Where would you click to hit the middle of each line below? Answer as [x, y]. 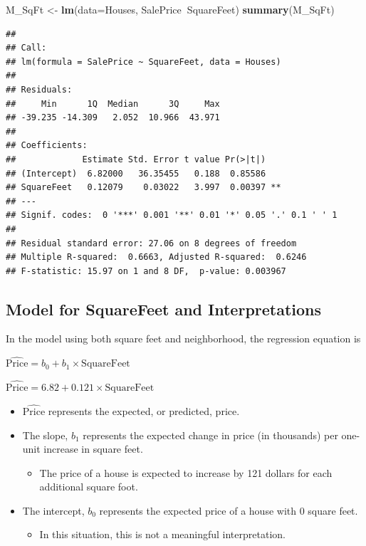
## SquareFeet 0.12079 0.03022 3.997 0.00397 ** [143, 188]
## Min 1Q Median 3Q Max [113, 104]
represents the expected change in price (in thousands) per [210, 435]
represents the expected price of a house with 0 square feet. [229, 510]
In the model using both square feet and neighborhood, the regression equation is [183, 338]
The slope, [45, 435]
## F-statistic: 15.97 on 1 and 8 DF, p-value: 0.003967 [146, 271]
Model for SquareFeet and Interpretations [164, 309]
